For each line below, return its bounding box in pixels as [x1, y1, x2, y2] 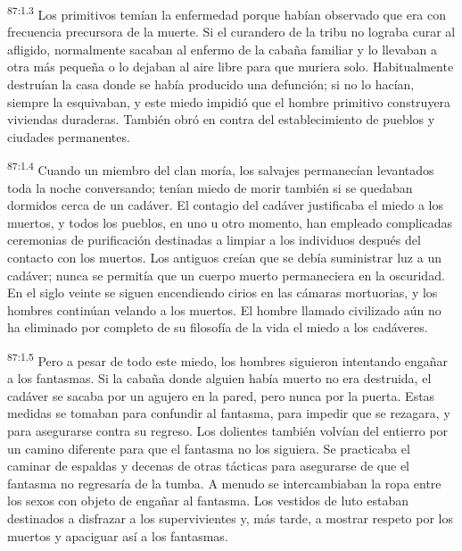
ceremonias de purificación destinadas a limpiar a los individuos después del [7, 230, 421, 249]
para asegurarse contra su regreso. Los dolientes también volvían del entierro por [7, 422, 449, 440]
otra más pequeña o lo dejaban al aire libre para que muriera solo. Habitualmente [7, 57, 454, 76]
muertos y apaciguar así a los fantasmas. [7, 526, 228, 545]
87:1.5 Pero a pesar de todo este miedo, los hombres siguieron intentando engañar [7, 349, 449, 370]
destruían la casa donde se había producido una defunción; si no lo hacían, [7, 75, 415, 94]
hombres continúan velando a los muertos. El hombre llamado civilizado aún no [7, 300, 441, 319]
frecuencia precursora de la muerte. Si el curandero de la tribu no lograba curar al [7, 22, 456, 41]
